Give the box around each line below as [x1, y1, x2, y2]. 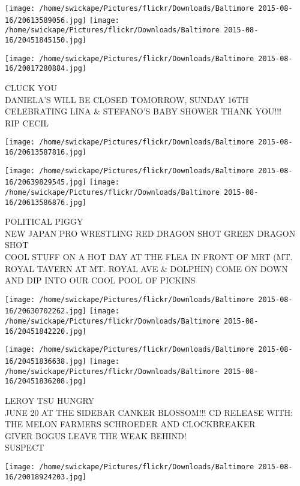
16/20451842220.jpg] [5, 327, 87, 336]
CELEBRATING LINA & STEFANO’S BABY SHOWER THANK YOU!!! [5, 105, 281, 117]
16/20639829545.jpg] [5, 178, 87, 187]
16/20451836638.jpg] [5, 357, 87, 366]
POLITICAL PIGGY [5, 215, 83, 228]
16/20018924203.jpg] [5, 472, 87, 481]
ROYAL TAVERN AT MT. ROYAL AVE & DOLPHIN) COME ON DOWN [5, 262, 288, 274]
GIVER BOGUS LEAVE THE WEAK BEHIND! [5, 429, 187, 442]
